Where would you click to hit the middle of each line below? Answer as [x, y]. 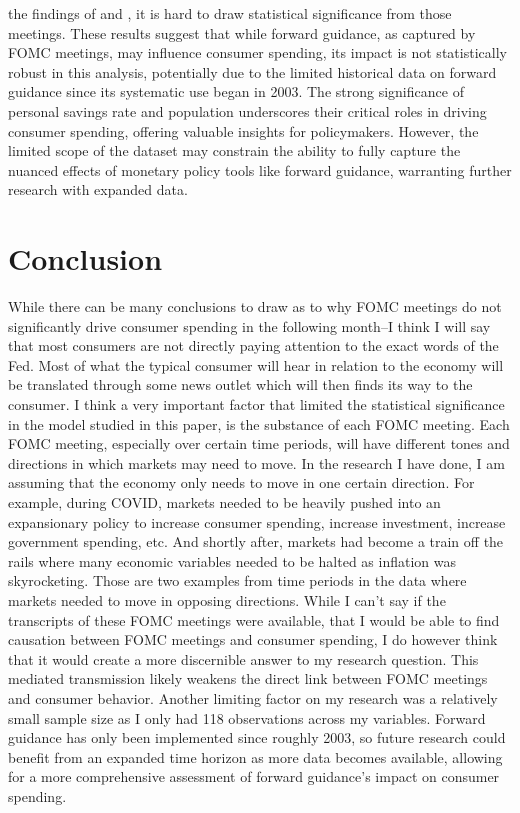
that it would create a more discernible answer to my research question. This [243, 658]
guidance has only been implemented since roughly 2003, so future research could [257, 737]
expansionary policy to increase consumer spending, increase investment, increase [257, 521]
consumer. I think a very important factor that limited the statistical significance [256, 404]
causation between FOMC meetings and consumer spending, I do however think [253, 639]
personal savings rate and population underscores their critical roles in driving [247, 110]
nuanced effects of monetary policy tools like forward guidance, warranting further [260, 169]
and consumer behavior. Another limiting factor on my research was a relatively [253, 697]
